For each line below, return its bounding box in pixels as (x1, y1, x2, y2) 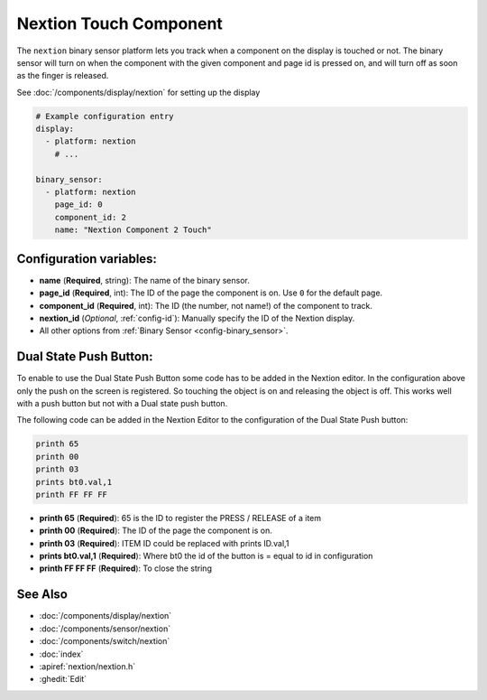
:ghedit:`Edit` (39, 674, 87, 685)
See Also (16, 587, 68, 602)
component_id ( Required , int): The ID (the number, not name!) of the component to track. (39, 300, 373, 311)
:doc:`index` (39, 649, 84, 659)
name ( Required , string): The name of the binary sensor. (39, 275, 250, 285)
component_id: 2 (54, 212, 126, 222)
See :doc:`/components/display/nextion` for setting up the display (16, 87, 261, 98)
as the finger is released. (16, 70, 109, 81)
